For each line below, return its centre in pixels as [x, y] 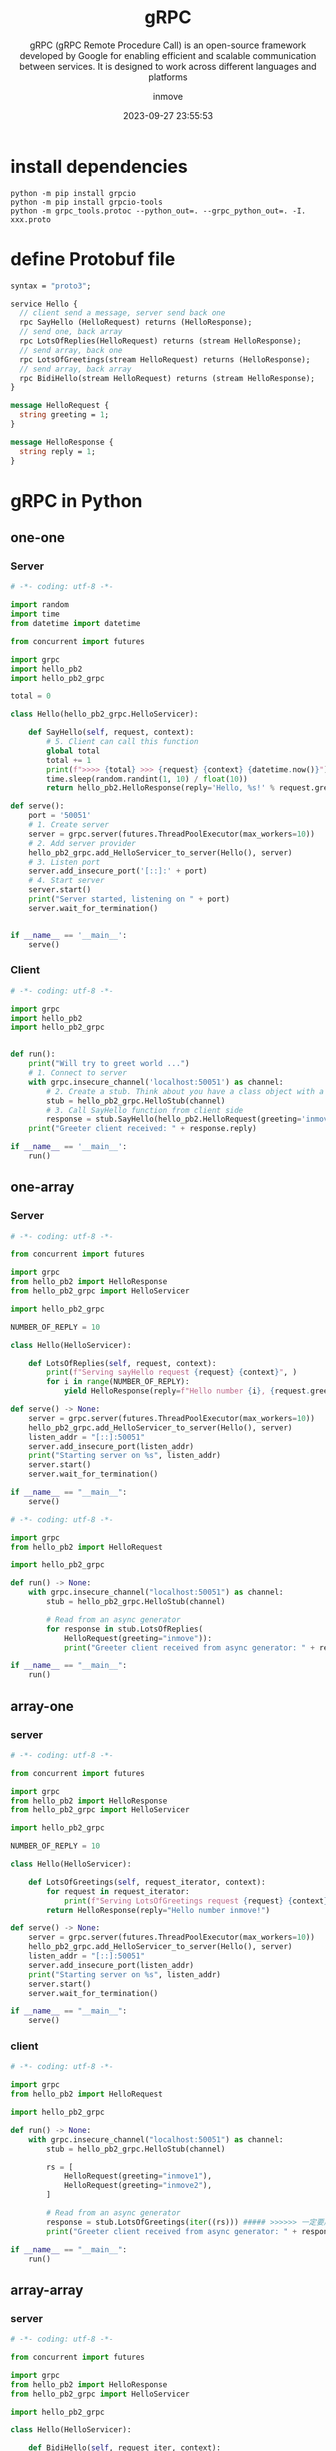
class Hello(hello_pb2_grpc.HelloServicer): [104, 714]
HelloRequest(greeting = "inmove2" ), [138, 2186]
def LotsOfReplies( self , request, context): [122, 1363]
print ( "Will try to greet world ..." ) [109, 1064]
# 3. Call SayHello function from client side [145, 1110]
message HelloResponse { [62, 442]
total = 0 [31, 696]
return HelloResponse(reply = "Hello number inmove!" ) [158, 1910]
